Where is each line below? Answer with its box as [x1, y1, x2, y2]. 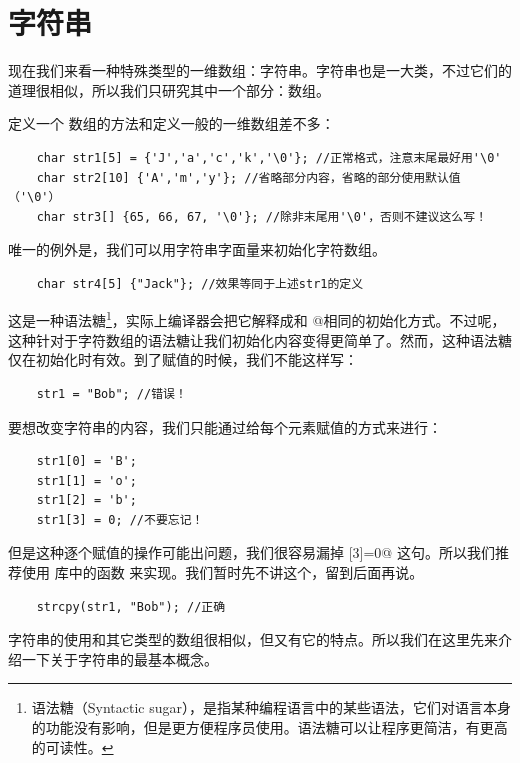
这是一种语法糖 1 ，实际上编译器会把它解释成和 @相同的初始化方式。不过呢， [8, 307, 506, 331]
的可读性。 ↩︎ [31, 736, 114, 757]
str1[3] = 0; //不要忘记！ [36, 512, 204, 527]
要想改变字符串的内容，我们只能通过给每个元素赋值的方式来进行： [8, 416, 442, 437]
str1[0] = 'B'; [36, 454, 137, 469]
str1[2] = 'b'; [36, 493, 137, 508]
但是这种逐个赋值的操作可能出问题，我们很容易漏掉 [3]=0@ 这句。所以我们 [8, 542, 495, 563]
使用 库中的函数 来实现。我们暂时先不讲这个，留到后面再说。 [21, 562, 424, 583]
